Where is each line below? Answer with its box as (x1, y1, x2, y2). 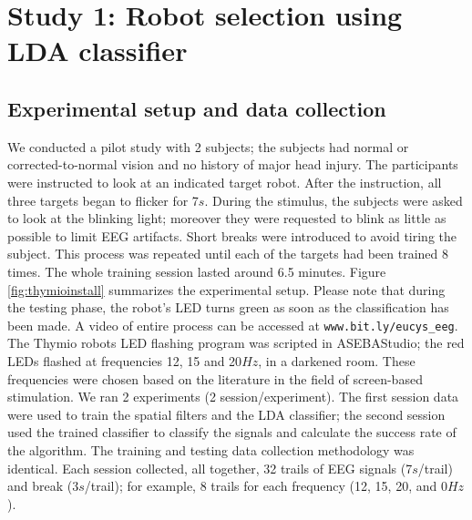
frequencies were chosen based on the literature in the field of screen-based (7, 369, 423, 388)
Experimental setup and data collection (7, 94, 386, 122)
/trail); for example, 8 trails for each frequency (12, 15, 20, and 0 (84, 476, 447, 495)
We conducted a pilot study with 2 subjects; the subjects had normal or (7, 137, 409, 156)
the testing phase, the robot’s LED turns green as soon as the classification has (7, 298, 449, 317)
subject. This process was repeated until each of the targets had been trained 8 (7, 244, 448, 263)
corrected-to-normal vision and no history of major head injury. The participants (7, 155, 458, 174)
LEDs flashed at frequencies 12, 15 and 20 (7, 351, 242, 370)
